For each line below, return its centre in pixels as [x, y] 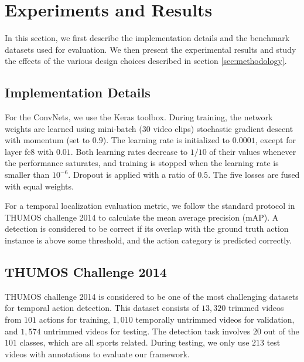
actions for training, [74, 319]
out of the [281, 331]
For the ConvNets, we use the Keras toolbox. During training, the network [139, 117]
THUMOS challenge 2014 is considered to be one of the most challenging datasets [152, 296]
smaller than [27, 175]
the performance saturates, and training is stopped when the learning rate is [142, 163]
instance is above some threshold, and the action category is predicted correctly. [148, 240]
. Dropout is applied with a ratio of [131, 175]
